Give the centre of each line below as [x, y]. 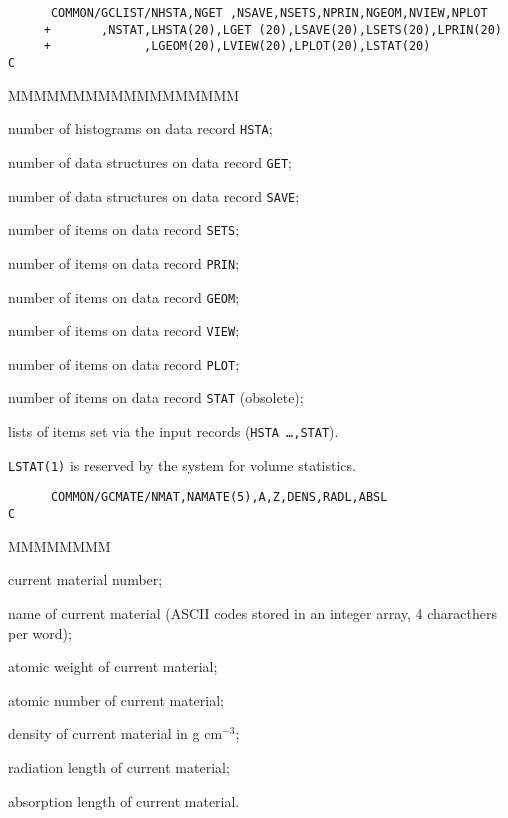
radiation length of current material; [119, 766]
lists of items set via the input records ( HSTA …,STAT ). [173, 431]
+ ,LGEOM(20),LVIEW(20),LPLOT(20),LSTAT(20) [237, 46]
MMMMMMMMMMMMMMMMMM [124, 94]
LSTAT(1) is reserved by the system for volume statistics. [182, 464]
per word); [40, 632]
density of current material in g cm [115, 733]
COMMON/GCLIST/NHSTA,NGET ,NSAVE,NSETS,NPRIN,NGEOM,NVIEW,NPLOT [269, 13]
